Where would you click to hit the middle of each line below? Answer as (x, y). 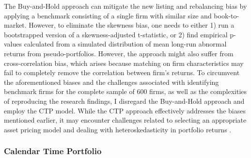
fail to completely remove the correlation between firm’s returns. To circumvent (122, 72)
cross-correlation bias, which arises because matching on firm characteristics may (124, 63)
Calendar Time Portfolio (53, 151)
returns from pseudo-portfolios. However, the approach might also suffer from (119, 53)
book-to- (227, 15)
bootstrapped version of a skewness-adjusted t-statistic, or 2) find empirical (116, 34)
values (13, 44)
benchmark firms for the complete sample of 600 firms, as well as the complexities (125, 91)
